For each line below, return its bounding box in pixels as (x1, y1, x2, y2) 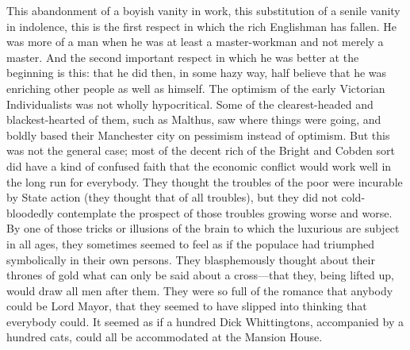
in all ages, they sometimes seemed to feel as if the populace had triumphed (6, 235, 374, 252)
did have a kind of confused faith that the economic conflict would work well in (6, 157, 392, 174)
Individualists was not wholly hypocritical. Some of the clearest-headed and (6, 95, 374, 112)
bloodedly (6, 204, 54, 221)
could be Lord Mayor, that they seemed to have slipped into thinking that (6, 298, 367, 314)
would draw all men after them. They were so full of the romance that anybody (6, 282, 393, 298)
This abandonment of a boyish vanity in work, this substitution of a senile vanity (6, 2, 400, 18)
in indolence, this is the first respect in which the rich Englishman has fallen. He (6, 17, 397, 34)
